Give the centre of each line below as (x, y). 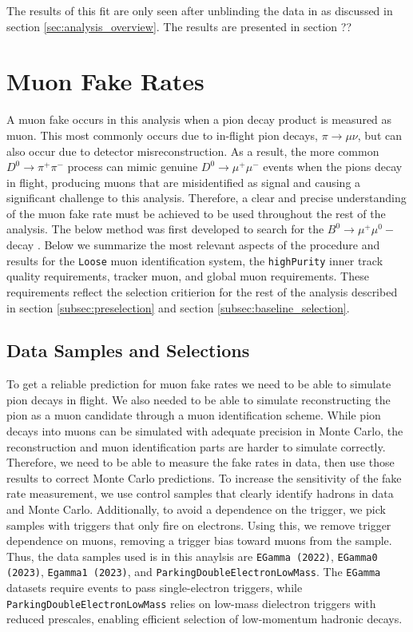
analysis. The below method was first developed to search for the (165, 229)
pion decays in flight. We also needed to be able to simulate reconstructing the (199, 399)
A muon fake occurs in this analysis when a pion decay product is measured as (199, 119)
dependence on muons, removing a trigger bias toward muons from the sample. (199, 541)
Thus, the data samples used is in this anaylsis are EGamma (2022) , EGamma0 (192, 556)
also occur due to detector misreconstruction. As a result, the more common (193, 151)
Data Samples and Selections (128, 350)
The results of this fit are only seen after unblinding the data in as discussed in (200, 10)
